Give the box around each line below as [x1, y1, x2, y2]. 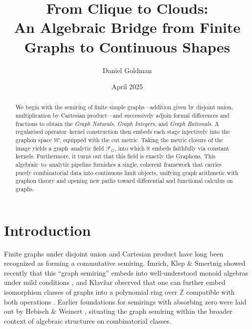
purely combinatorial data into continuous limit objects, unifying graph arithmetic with [15, 168, 238, 177]
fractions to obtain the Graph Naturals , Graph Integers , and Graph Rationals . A [15, 119, 219, 127]
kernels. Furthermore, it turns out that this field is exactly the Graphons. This [15, 152, 216, 160]
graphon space [15, 136, 52, 144]
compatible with [186, 287, 235, 297]
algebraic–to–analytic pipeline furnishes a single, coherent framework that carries [15, 160, 222, 169]
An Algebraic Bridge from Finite [14, 17, 241, 37]
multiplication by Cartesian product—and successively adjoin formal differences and [15, 111, 229, 120]
